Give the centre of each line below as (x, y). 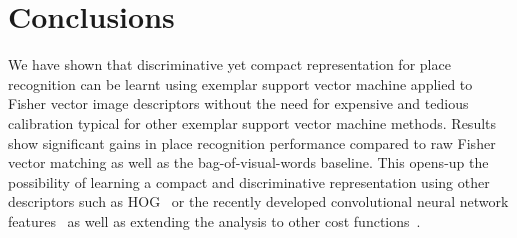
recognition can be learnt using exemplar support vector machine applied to (240, 83)
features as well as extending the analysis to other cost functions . (214, 220)
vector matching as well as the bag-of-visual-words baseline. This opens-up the (248, 162)
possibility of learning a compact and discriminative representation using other (249, 181)
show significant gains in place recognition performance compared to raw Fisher (252, 142)
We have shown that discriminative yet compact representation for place (229, 64)
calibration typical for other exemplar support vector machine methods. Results (252, 122)
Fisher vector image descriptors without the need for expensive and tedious (238, 103)
